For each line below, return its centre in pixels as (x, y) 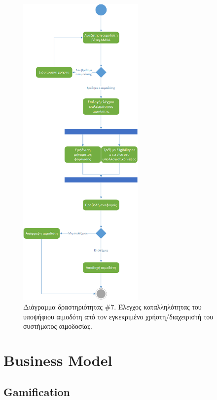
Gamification (37, 391)
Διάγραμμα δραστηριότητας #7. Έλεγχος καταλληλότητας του (112, 307)
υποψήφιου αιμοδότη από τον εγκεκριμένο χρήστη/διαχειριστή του (118, 316)
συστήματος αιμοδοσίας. (58, 326)
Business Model (58, 360)
